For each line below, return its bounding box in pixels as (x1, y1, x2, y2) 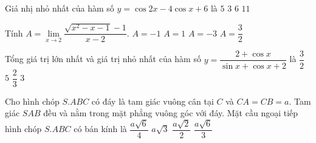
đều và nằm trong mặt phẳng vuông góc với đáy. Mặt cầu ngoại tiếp (43, 106, 298, 119)
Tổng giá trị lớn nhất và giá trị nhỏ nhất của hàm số (5, 52, 201, 65)
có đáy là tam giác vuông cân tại (91, 94, 214, 107)
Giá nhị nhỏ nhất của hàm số (5, 2, 114, 14)
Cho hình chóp (5, 94, 60, 107)
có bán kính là (74, 122, 127, 135)
